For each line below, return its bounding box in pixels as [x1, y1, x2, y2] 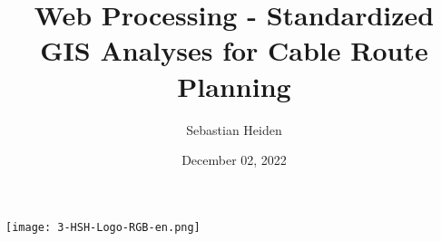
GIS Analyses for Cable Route [40, 32, 428, 69]
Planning [177, 67, 291, 104]
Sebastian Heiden [186, 120, 282, 139]
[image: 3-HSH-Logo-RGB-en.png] [5, 220, 201, 234]
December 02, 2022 [181, 150, 287, 169]
